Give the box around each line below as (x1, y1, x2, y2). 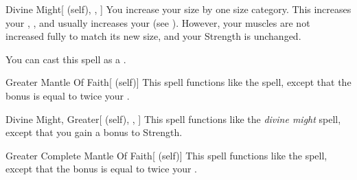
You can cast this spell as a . (5, 52, 126, 66)
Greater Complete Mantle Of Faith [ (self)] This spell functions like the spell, (5, 148, 327, 162)
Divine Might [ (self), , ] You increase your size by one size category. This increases (5, 2, 352, 16)
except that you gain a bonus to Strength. (5, 125, 183, 139)
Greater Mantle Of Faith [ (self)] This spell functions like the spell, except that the (5, 75, 352, 89)
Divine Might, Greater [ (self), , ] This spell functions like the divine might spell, (5, 111, 341, 126)
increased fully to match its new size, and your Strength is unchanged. (5, 29, 301, 43)
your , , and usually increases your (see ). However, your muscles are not (5, 15, 310, 30)
